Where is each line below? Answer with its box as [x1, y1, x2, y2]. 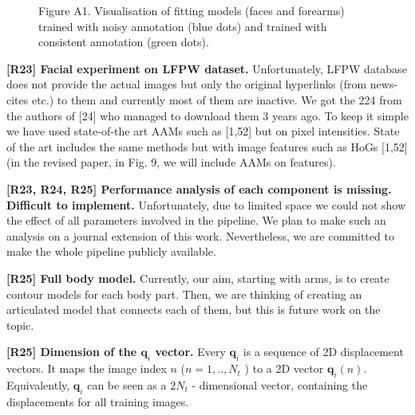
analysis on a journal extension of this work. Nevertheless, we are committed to [6, 227, 394, 244]
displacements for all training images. [6, 393, 189, 409]
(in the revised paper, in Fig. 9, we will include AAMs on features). [6, 154, 336, 170]
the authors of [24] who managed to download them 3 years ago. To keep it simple [6, 107, 409, 123]
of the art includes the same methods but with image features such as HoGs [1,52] [6, 138, 408, 155]
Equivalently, [6, 376, 70, 393]
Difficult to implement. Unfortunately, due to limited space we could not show [6, 196, 406, 213]
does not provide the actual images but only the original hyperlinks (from [6, 76, 367, 92]
